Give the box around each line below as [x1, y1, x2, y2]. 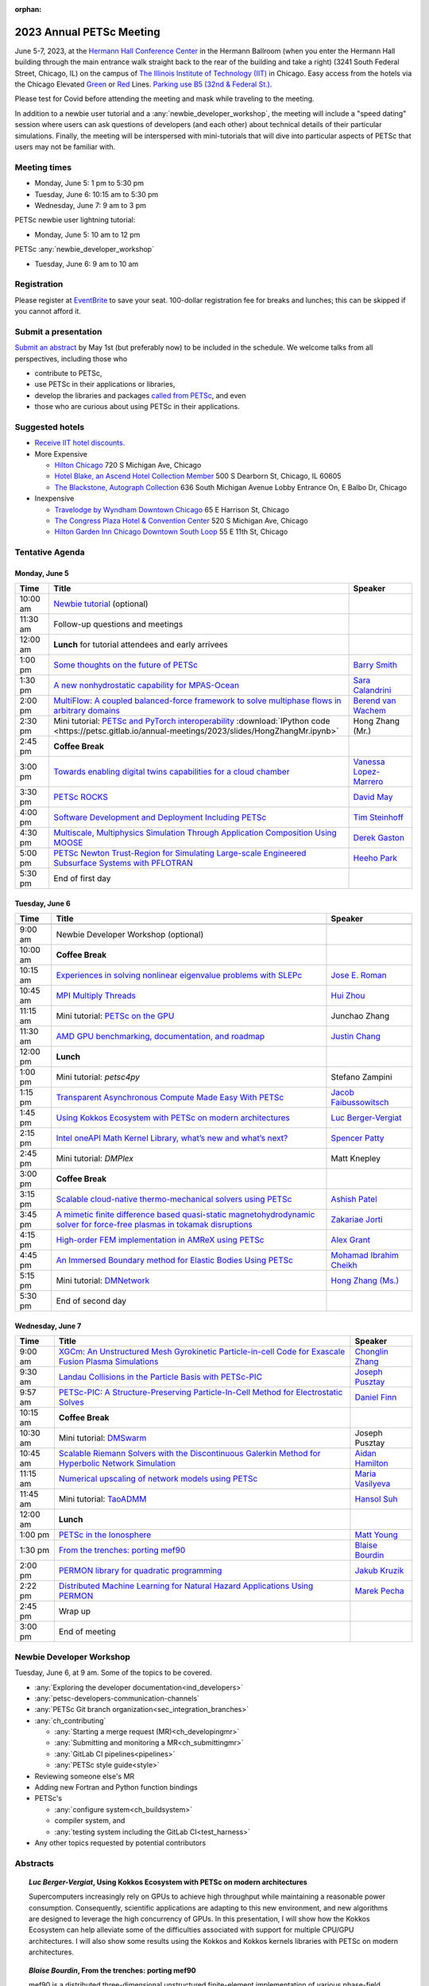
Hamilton [354, 1458, 388, 1469]
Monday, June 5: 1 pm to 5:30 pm [34, 179, 145, 188]
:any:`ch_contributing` [34, 1716, 106, 1725]
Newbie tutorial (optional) [53, 598, 149, 609]
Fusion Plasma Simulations [58, 1356, 159, 1367]
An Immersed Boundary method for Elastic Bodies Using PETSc [56, 1255, 294, 1266]
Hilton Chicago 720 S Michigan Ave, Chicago [54, 461, 202, 470]
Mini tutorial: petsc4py [56, 1072, 141, 1083]
